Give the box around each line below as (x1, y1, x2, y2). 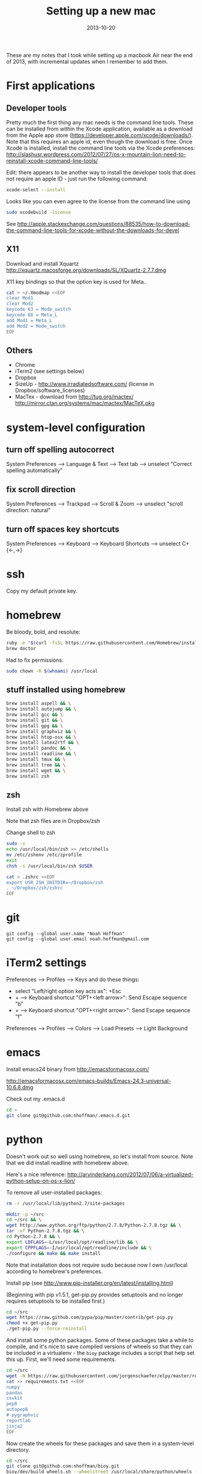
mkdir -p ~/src (6, 1211, 44, 1217)
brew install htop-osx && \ (6, 734, 77, 740)
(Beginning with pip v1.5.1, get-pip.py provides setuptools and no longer (6, 1291, 183, 1298)
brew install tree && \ (6, 762, 66, 768)
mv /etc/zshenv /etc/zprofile (6, 852, 82, 858)
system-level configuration (6, 421, 145, 434)
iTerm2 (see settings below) (14, 368, 85, 375)
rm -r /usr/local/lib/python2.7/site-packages (6, 1200, 125, 1206)
